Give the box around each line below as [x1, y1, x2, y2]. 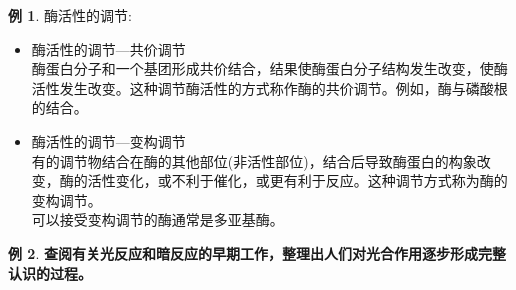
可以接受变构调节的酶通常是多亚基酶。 [31, 209, 284, 230]
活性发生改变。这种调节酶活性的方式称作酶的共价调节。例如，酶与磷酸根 [31, 77, 508, 98]
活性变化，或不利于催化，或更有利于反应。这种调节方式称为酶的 [87, 170, 508, 191]
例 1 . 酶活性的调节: [8, 5, 132, 25]
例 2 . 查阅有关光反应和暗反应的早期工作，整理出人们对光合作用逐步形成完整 [8, 242, 506, 263]
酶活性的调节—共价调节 [31, 38, 186, 59]
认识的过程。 [8, 262, 92, 283]
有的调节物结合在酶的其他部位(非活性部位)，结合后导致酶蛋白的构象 [31, 150, 477, 171]
